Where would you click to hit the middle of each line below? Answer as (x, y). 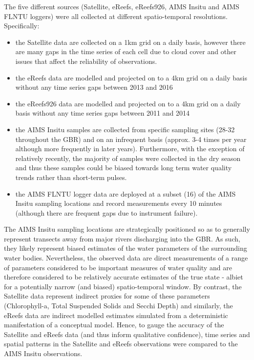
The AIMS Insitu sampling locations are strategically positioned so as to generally (127, 229)
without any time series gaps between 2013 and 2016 (94, 87)
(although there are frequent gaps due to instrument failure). (106, 212)
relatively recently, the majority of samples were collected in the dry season (128, 158)
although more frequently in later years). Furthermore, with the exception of (130, 149)
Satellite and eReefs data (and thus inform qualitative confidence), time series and (127, 334)
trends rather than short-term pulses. (71, 177)
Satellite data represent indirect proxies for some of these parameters (107, 296)
